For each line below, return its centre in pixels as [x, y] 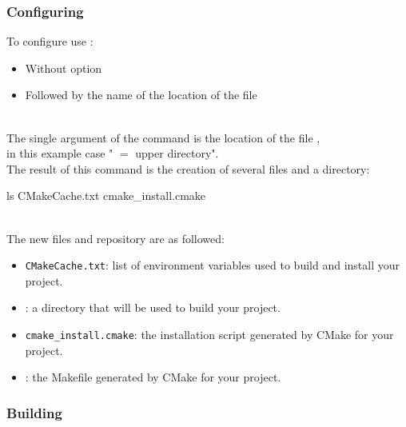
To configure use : [50, 41]
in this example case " [60, 153]
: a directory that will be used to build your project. [153, 307]
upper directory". [177, 153]
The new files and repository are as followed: [115, 238]
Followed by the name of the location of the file [141, 95]
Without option [64, 68]
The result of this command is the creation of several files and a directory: [188, 168]
